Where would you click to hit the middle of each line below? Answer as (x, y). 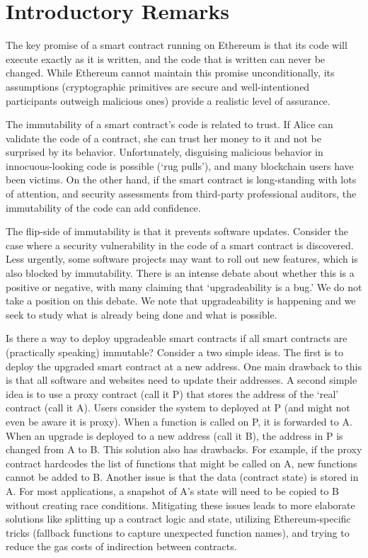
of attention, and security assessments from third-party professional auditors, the (181, 194)
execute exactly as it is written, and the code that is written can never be (166, 58)
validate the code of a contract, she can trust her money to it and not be (163, 138)
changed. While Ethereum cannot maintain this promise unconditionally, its (170, 73)
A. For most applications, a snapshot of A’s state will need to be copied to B (173, 490)
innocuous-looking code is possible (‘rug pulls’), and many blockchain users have (180, 165)
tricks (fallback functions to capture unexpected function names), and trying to (178, 532)
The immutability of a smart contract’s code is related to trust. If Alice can (169, 124)
